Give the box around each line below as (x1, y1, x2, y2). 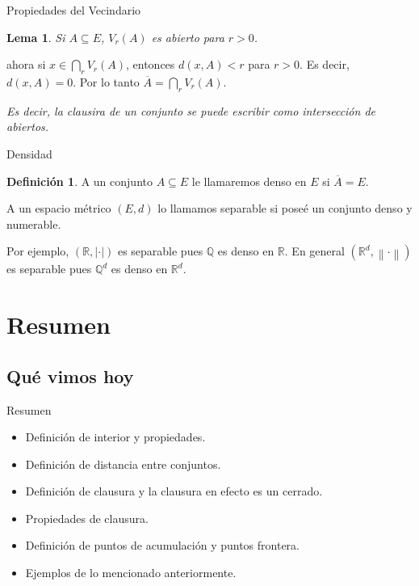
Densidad (6, 145, 52, 162)
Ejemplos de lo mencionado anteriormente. (25, 564, 237, 581)
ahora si (6, 56, 46, 73)
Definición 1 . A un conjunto (6, 172, 153, 189)
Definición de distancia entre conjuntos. (25, 455, 221, 472)
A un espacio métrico (6, 200, 111, 217)
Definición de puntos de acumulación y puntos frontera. (25, 537, 300, 554)
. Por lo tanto (73, 73, 140, 90)
